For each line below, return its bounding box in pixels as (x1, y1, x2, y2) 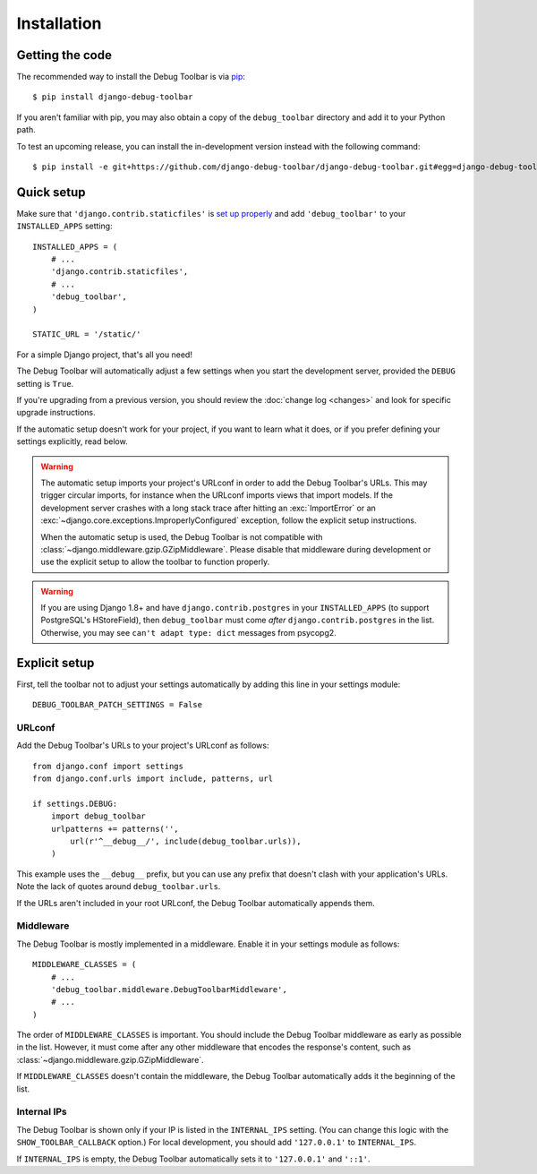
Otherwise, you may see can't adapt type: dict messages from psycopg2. (40, 627, 337, 638)
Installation (16, 13, 102, 33)
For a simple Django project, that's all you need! (16, 349, 192, 360)
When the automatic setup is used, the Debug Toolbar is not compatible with (40, 531, 323, 542)
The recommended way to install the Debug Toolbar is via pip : (16, 72, 246, 82)
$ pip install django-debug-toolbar (32, 92, 193, 102)
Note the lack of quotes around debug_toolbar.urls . (16, 881, 221, 892)
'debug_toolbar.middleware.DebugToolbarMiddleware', (50, 984, 288, 994)
